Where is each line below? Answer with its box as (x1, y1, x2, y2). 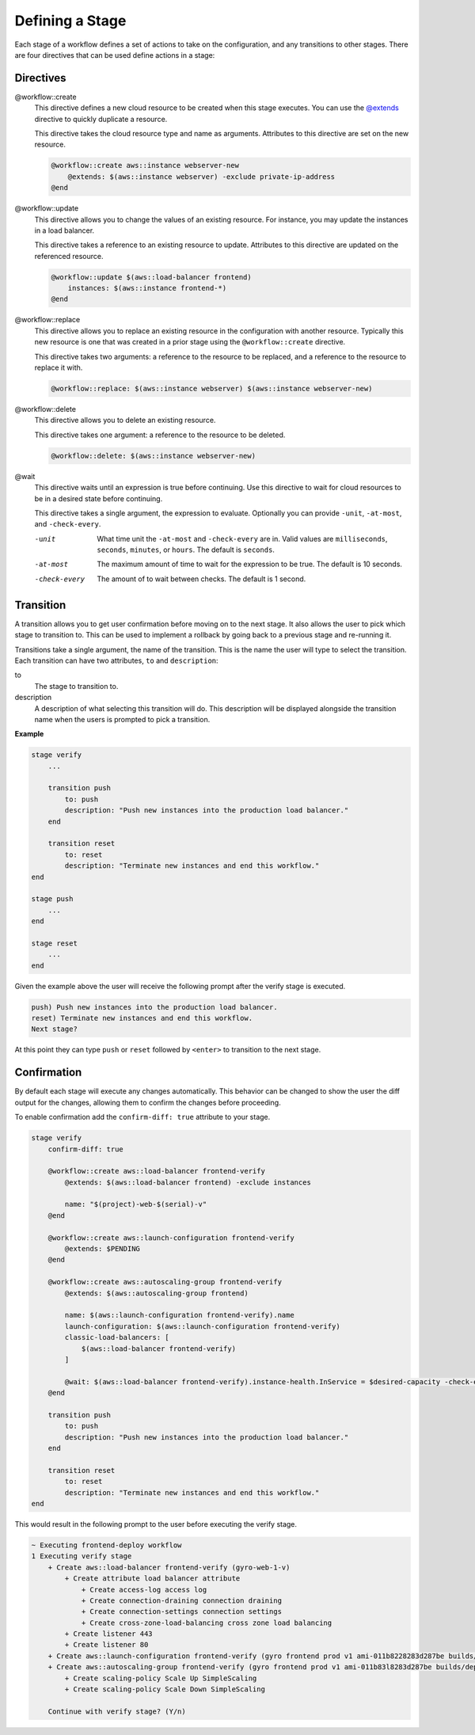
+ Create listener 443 (64, 1630, 154, 1638)
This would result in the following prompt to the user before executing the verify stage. (14, 1519, 297, 1528)
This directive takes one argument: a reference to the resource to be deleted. (34, 430, 286, 439)
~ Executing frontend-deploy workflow (31, 1540, 182, 1550)
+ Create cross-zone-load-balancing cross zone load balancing (81, 1618, 332, 1627)
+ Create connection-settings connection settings (81, 1608, 283, 1616)
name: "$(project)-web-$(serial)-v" (64, 1200, 207, 1209)
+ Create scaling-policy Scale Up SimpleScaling (64, 1673, 257, 1683)
